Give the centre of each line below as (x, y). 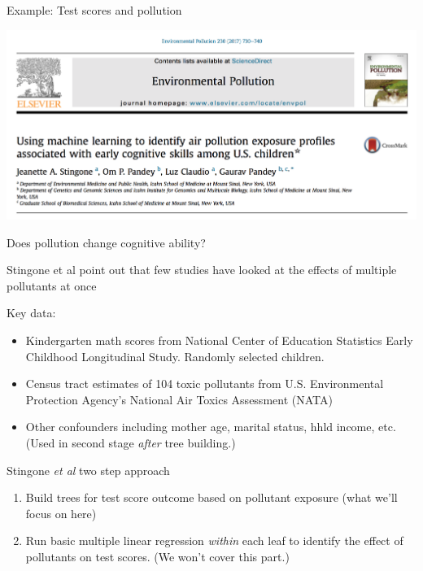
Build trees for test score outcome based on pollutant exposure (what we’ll (211, 497)
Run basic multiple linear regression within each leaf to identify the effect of (214, 540)
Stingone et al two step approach (88, 470)
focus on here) (61, 513)
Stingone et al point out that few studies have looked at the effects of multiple (202, 270)
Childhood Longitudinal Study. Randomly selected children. (175, 356)
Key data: (31, 313)
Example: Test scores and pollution (94, 10)
